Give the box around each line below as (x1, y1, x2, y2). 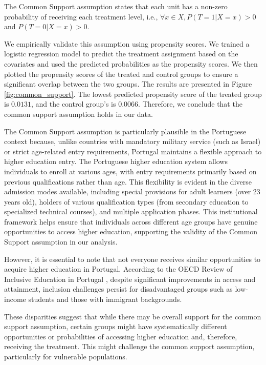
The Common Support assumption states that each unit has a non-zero (4, 1, 228, 11)
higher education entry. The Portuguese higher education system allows (4, 156, 228, 167)
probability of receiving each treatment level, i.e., (4, 11, 158, 22)
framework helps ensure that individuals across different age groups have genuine (4, 216, 258, 227)
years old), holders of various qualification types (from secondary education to (4, 196, 249, 207)
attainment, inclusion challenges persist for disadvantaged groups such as (4, 283, 233, 294)
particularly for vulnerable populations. (4, 351, 127, 361)
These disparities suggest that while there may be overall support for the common (4, 311, 261, 321)
